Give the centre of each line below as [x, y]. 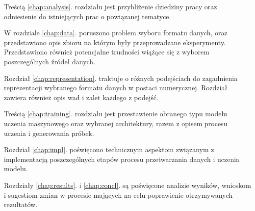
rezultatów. [21, 204]
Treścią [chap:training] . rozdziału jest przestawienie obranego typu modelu [116, 114]
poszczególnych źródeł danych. [50, 61]
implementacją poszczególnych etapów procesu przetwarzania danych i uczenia [122, 159]
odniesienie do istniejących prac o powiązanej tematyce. [88, 16]
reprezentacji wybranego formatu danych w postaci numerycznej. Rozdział [116, 88]
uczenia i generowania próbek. [49, 133]
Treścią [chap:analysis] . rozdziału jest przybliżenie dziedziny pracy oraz [111, 6]
